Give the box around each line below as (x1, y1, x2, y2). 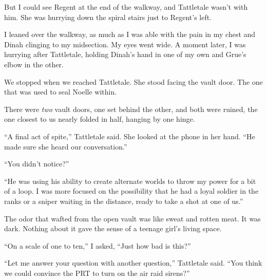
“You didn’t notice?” (4, 158, 69, 169)
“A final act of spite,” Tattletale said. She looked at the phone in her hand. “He (4, 130, 255, 141)
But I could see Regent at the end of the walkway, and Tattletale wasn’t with (4, 2, 248, 12)
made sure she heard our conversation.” (4, 141, 127, 152)
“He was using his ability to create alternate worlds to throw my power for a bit (4, 175, 256, 186)
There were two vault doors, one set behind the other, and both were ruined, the (4, 103, 258, 114)
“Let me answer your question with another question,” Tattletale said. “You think (4, 257, 262, 268)
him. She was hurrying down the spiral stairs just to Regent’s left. (4, 11, 212, 22)
